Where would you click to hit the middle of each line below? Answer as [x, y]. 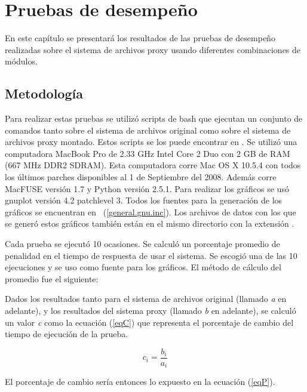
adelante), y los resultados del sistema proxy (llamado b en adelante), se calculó [151, 311]
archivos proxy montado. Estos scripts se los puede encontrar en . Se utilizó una [151, 142]
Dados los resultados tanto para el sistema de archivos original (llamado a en [146, 299]
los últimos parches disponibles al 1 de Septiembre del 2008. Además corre [141, 177]
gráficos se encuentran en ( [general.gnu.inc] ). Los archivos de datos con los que [151, 212]
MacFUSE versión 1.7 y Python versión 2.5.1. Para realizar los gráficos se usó [147, 188]
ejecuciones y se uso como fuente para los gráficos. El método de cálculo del [143, 267]
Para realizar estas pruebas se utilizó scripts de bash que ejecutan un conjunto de [154, 118]
